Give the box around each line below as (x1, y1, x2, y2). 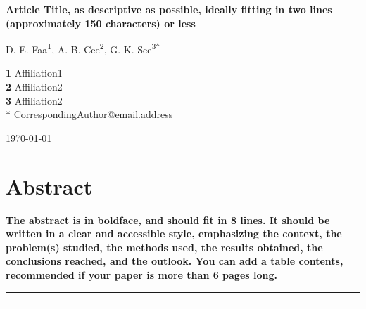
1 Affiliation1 (6, 65, 63, 80)
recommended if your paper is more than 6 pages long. (6, 267, 277, 282)
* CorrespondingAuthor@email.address (6, 107, 173, 121)
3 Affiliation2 (6, 93, 63, 107)
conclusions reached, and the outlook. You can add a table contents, (6, 254, 343, 268)
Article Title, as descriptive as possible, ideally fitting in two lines (6, 2, 332, 16)
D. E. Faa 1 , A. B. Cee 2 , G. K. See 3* (6, 40, 160, 56)
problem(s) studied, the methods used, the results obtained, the (6, 239, 323, 254)
